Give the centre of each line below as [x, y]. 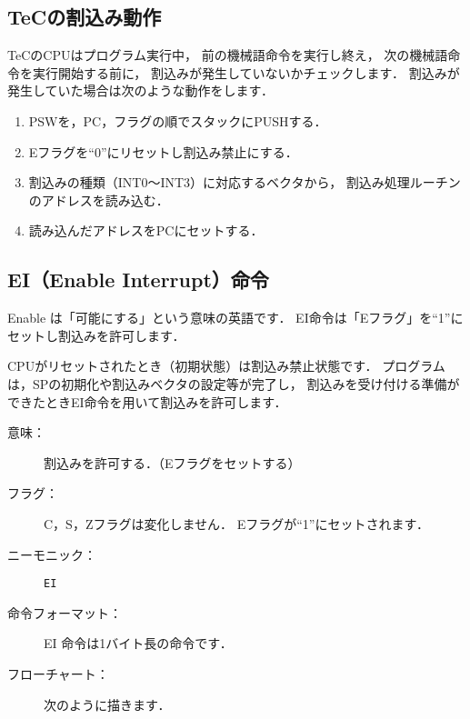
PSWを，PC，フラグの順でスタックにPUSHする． [178, 120]
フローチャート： [58, 673]
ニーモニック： [52, 554]
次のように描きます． [107, 704]
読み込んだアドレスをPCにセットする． [146, 230]
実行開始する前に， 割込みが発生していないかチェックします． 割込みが [246, 72]
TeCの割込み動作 [85, 17]
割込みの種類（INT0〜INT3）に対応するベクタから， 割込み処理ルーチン [245, 182]
